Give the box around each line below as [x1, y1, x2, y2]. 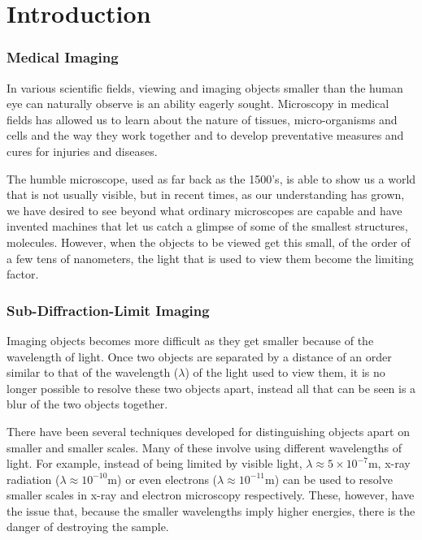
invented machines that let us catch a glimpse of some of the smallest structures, [7, 218, 408, 235]
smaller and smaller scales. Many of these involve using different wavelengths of [7, 438, 402, 456]
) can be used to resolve [274, 470, 393, 487]
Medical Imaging [7, 47, 119, 67]
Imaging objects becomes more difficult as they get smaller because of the [7, 331, 374, 348]
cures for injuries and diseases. [7, 142, 158, 159]
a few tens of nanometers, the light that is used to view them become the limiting [7, 249, 414, 266]
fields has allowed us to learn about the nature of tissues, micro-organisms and [7, 110, 398, 127]
